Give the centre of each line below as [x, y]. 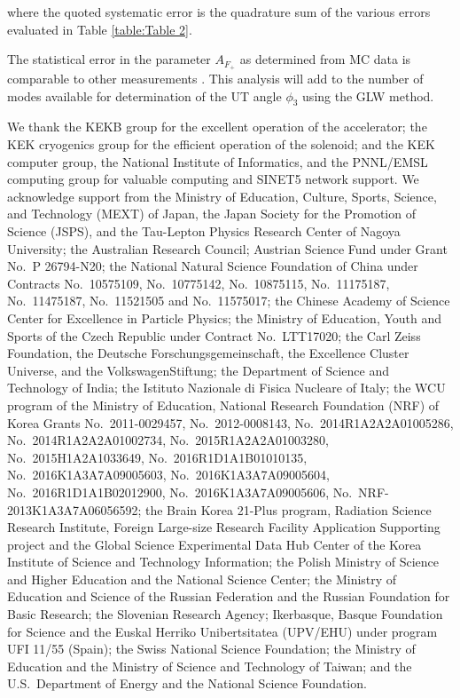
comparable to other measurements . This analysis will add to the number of [215, 79]
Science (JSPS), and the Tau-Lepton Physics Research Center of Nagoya [204, 231]
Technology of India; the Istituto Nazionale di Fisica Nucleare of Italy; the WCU [226, 388]
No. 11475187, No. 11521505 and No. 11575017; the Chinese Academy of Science [229, 301]
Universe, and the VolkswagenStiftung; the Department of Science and [198, 370]
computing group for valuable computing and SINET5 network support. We [213, 179]
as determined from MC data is [325, 59]
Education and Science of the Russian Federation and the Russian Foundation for [229, 596]
